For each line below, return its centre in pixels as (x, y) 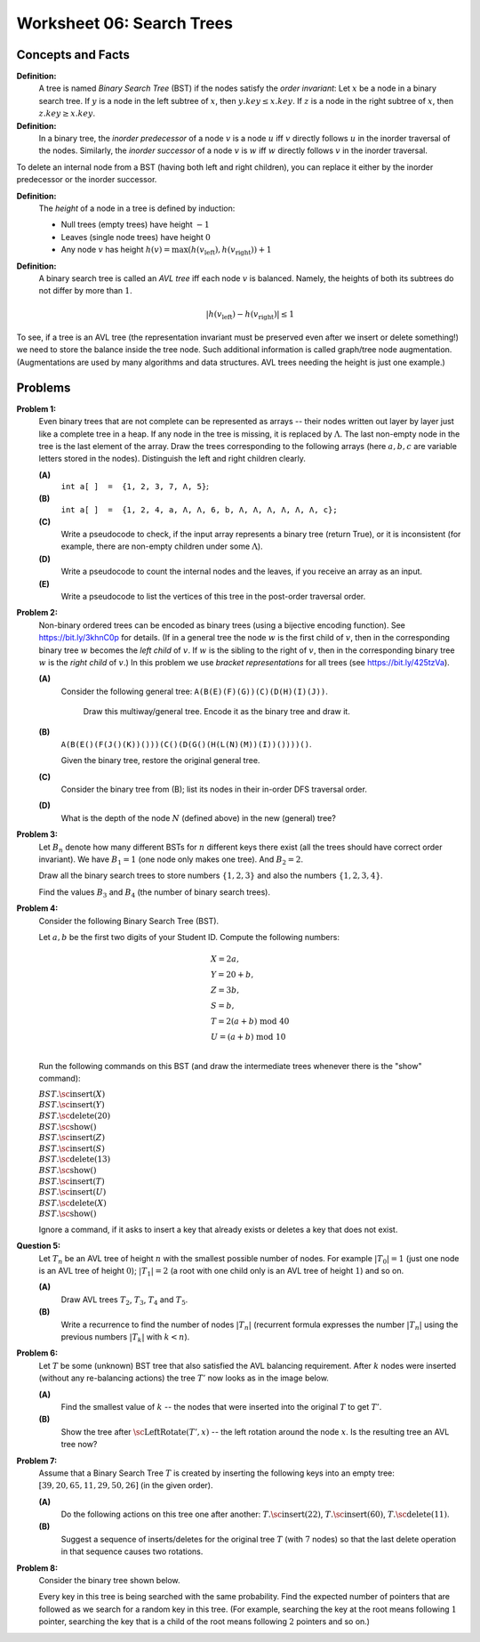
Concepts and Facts (73, 55)
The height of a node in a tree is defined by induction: (137, 208)
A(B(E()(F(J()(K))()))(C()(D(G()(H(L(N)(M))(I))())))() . (186, 744)
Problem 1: (36, 408)
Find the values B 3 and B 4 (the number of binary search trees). (155, 893)
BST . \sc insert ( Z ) (72, 1138)
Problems (44, 387)
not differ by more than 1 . (85, 291)
